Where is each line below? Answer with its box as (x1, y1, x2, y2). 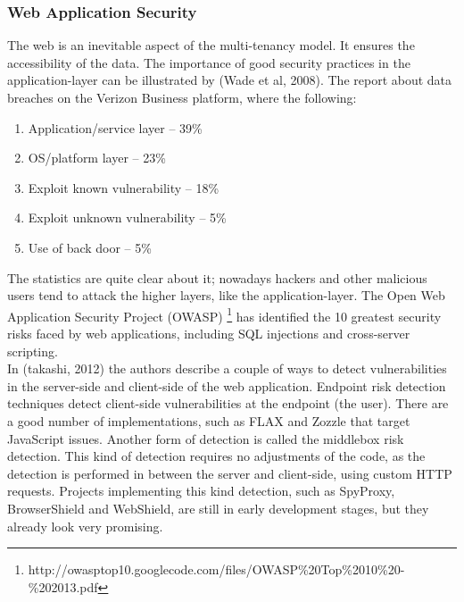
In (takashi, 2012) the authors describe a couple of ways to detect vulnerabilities (7, 359, 447, 378)
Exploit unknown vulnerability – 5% (28, 208, 227, 227)
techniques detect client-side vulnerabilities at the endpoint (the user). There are (7, 394, 449, 413)
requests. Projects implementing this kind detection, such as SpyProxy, (7, 481, 395, 500)
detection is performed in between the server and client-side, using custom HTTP (7, 464, 452, 482)
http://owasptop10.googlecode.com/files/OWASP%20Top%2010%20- (28, 560, 405, 579)
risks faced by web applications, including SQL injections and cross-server (7, 324, 410, 342)
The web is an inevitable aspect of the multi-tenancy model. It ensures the (7, 36, 415, 54)
